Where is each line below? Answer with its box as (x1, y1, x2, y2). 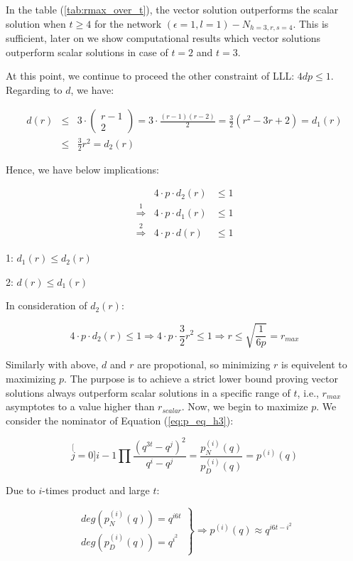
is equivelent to (281, 357, 347, 372)
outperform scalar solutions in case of (6, 44, 168, 59)
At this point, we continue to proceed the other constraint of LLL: (6, 68, 295, 83)
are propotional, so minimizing (137, 357, 271, 372)
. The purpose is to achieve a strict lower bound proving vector (64, 371, 338, 386)
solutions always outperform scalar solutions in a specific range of (6, 385, 290, 400)
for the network (94, 16, 162, 31)
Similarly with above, (6, 357, 99, 372)
